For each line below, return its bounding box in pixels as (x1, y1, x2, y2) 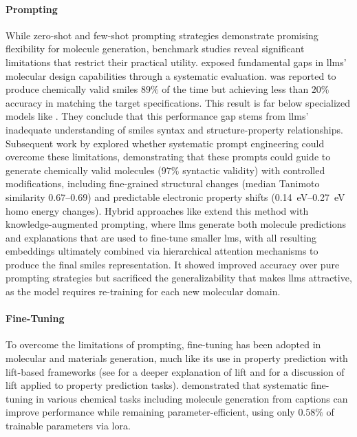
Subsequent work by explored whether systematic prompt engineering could (6, 136, 325, 150)
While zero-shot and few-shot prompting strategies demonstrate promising (6, 28, 318, 42)
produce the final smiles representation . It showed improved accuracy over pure (6, 257, 340, 271)
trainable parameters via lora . (6, 418, 131, 433)
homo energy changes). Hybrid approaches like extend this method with (6, 203, 309, 217)
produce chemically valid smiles (6, 82, 138, 96)
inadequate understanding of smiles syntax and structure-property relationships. (6, 122, 343, 136)
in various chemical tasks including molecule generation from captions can (36, 391, 348, 405)
